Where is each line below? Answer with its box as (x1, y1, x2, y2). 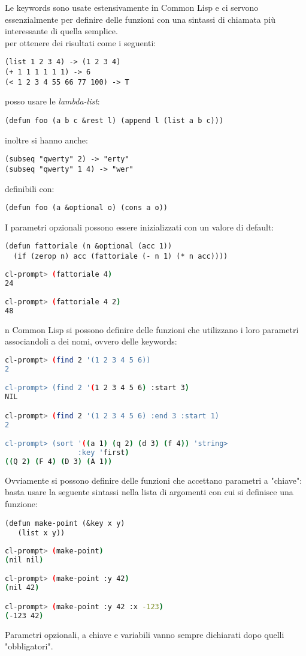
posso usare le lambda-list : (5, 95, 100, 107)
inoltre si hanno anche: (5, 133, 88, 146)
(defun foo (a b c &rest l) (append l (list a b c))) (5, 116, 224, 125)
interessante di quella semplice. (5, 25, 118, 37)
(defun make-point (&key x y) (5, 519, 125, 528)
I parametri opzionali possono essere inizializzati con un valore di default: (5, 220, 274, 233)
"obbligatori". (5, 640, 53, 652)
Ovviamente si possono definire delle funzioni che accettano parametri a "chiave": (5, 474, 302, 486)
